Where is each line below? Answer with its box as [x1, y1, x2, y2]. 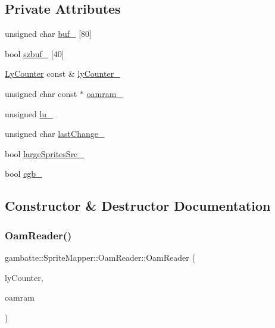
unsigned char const [5, 87, 77, 99]
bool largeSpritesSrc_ [5, 147, 84, 160]
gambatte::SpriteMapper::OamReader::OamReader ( [5, 251, 195, 263]
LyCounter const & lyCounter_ [5, 67, 120, 80]
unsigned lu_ [5, 107, 53, 120]
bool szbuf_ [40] [5, 47, 64, 60]
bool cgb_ [5, 167, 42, 180]
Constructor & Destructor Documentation [5, 196, 271, 215]
